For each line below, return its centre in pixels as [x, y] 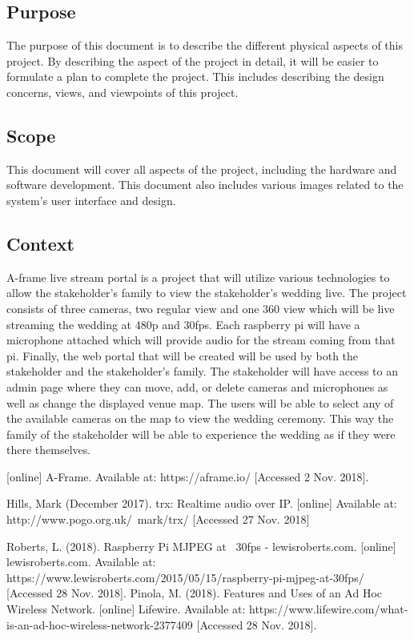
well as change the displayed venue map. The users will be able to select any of [200, 402]
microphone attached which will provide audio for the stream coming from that [201, 340]
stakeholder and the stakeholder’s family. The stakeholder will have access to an [202, 371]
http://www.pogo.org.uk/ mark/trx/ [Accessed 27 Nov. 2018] [158, 519]
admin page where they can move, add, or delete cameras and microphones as [197, 386]
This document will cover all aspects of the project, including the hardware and [202, 169]
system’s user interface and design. [91, 200]
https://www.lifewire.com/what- [329, 609]
